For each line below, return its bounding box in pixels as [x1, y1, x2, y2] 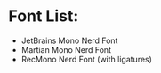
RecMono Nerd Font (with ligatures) [20, 54, 153, 64]
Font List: [8, 6, 79, 26]
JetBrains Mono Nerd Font [20, 35, 118, 46]
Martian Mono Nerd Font [20, 44, 112, 55]
